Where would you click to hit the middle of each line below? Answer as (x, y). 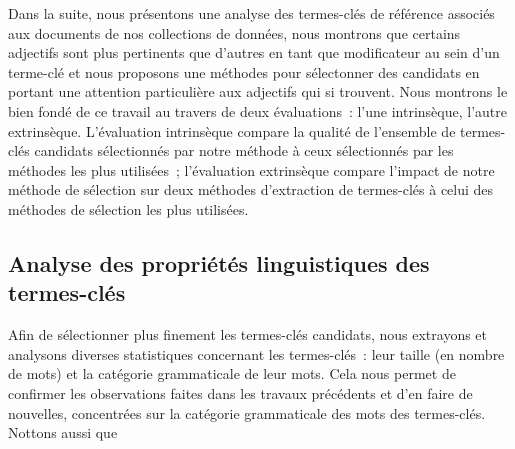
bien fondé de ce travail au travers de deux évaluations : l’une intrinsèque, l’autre (257, 110)
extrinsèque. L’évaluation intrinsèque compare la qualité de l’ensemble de (232, 130)
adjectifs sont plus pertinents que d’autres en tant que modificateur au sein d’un (254, 52)
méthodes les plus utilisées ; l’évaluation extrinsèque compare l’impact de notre (251, 169)
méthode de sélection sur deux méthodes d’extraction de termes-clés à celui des (251, 189)
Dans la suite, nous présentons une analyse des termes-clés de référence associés (251, 13)
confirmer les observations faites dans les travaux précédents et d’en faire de (240, 392)
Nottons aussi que (63, 432)
